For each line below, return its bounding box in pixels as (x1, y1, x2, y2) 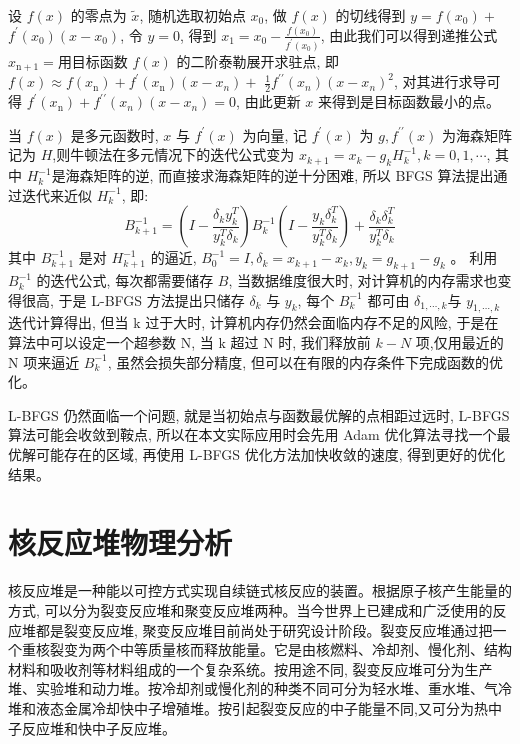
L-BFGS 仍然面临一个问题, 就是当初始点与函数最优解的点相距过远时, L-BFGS (8, 404, 510, 425)
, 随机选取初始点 (139, 5, 246, 25)
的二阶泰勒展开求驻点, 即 (176, 50, 340, 71)
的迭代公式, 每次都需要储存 (36, 270, 214, 291)
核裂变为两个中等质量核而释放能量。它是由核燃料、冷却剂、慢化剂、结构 (35, 639, 512, 660)
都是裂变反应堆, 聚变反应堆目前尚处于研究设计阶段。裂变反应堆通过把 (35, 619, 493, 640)
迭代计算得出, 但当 (8, 312, 129, 333)
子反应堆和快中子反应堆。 (8, 717, 176, 738)
